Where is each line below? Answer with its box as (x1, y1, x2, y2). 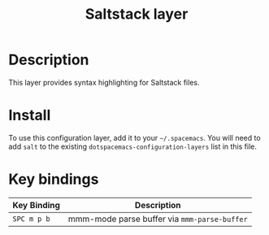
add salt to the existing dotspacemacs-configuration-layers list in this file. (8, 141, 258, 151)
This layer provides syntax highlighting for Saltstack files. (8, 77, 200, 87)
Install (8, 107, 51, 124)
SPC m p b (12, 214, 50, 224)
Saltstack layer (85, 5, 189, 24)
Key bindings (8, 170, 99, 189)
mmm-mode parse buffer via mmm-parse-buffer (67, 213, 248, 224)
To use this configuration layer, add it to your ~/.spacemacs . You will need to (8, 133, 262, 142)
